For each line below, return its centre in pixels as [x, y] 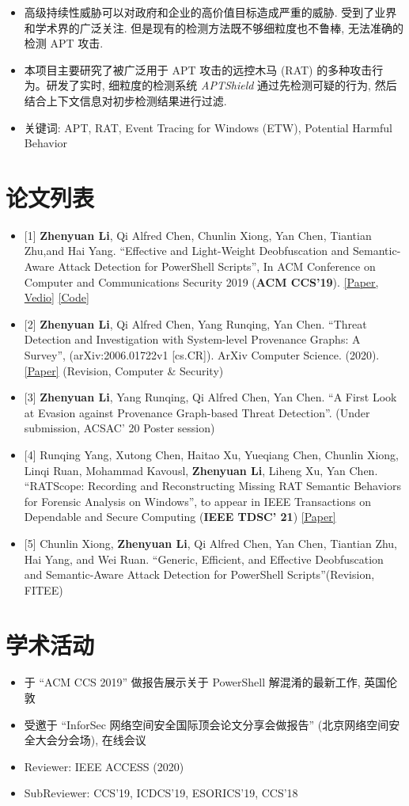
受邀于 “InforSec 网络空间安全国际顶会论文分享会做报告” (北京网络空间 [206, 724]
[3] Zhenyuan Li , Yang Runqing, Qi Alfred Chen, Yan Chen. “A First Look [210, 397]
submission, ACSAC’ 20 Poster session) [119, 428]
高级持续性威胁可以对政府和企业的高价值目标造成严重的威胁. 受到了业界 [210, 12]
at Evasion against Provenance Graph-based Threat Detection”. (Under [197, 412]
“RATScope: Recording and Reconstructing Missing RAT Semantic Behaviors [213, 486]
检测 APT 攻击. [64, 43]
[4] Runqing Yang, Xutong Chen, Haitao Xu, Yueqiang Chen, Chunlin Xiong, [211, 454]
